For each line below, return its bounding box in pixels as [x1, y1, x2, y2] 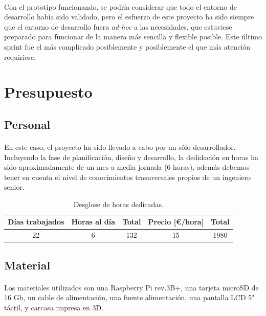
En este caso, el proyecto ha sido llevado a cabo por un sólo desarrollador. [4, 141, 236, 152]
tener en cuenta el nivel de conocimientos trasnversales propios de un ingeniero [4, 171, 251, 182]
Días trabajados [8, 216, 64, 227]
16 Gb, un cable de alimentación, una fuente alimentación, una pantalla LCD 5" [4, 292, 255, 303]
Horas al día [71, 216, 116, 227]
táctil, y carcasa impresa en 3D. [4, 302, 104, 312]
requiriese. [4, 51, 36, 62]
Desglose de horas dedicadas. [73, 198, 164, 209]
